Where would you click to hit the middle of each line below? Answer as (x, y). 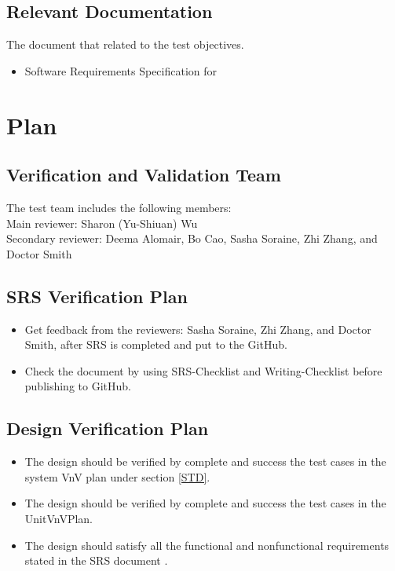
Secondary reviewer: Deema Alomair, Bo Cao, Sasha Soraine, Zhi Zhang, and (192, 238)
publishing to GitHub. (78, 386)
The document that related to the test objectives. (125, 44)
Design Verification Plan (108, 428)
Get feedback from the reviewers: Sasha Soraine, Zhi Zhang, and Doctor (198, 329)
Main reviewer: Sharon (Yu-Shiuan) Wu (102, 223)
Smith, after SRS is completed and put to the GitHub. (156, 344)
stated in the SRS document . (96, 560)
